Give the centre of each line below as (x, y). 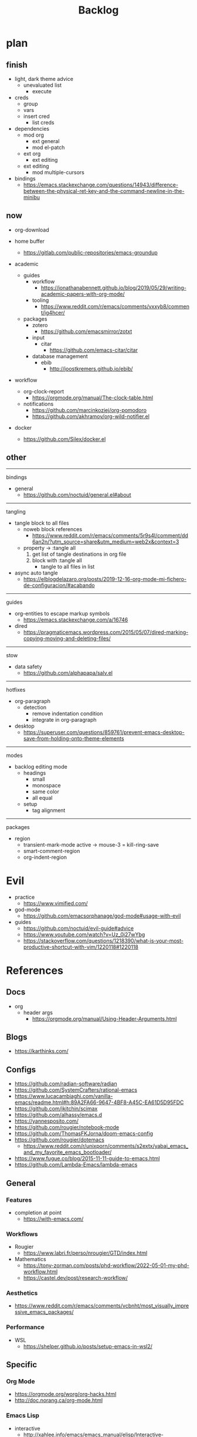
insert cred (36, 116)
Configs (21, 1070)
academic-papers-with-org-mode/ (83, 294)
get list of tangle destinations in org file (79, 554)
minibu (31, 197)
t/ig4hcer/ (53, 312)
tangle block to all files (42, 523)
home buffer (30, 241)
